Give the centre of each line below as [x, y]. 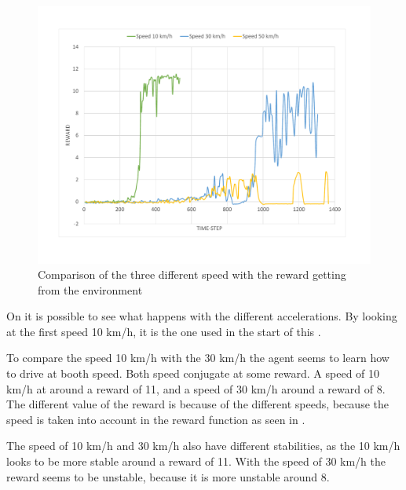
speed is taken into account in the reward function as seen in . [156, 419]
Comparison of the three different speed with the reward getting [192, 274]
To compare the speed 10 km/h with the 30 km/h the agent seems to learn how [198, 358]
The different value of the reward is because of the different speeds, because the [198, 404]
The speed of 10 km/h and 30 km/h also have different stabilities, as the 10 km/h [203, 446]
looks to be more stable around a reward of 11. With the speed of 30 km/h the [196, 461]
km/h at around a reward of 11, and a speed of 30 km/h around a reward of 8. [196, 388]
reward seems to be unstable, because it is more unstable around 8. [168, 476]
